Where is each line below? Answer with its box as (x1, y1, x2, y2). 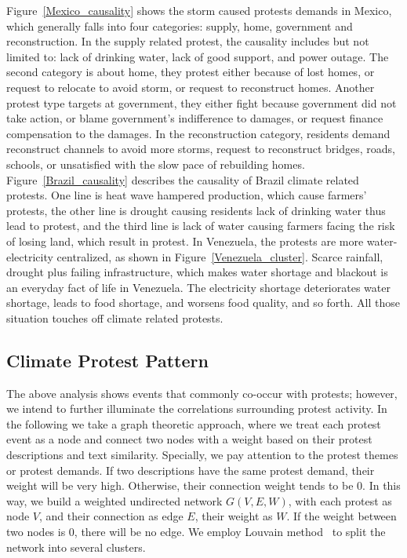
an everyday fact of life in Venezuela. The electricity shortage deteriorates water (6, 279, 391, 295)
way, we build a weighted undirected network (6, 492, 223, 509)
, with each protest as (288, 492, 392, 509)
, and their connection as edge (39, 508, 184, 524)
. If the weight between (286, 508, 397, 524)
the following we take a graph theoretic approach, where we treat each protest (6, 415, 381, 432)
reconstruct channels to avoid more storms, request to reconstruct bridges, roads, (6, 140, 395, 157)
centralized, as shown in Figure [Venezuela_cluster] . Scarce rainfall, (56, 248, 383, 264)
